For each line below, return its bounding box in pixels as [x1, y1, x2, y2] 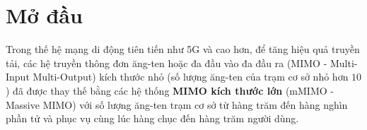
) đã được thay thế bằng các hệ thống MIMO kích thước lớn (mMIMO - [6, 83, 334, 97]
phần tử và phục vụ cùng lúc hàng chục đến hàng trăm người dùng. [6, 111, 299, 126]
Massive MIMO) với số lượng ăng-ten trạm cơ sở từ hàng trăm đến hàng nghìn [6, 97, 348, 112]
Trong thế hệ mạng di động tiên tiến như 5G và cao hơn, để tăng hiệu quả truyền [6, 42, 360, 57]
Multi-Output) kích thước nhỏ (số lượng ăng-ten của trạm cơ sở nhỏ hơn [33, 69, 349, 84]
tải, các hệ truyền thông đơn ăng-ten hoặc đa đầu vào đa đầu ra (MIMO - [6, 55, 327, 70]
